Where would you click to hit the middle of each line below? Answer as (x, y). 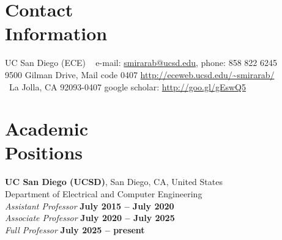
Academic (47, 129)
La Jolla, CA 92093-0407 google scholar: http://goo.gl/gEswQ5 (127, 86)
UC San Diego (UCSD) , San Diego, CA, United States (114, 182)
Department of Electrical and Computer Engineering (104, 194)
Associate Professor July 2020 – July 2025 (90, 218)
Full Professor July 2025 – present (75, 229)
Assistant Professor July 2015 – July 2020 (90, 205)
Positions (44, 152)
